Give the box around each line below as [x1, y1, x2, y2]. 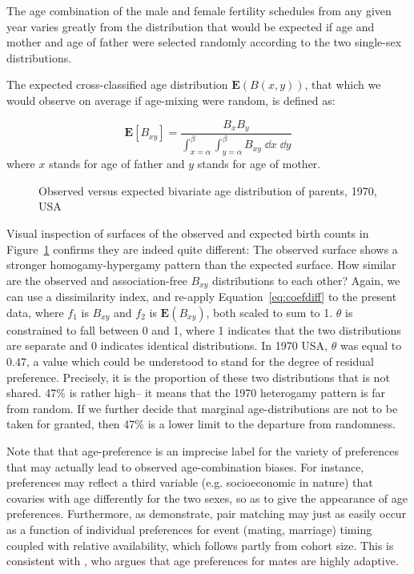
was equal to [340, 337, 402, 354]
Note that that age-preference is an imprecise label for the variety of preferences [6, 442, 400, 459]
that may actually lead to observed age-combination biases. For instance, [6, 458, 364, 475]
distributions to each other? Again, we [212, 271, 400, 288]
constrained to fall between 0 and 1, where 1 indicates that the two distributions [6, 321, 401, 338]
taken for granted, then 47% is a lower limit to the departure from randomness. [6, 415, 396, 432]
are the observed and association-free [6, 271, 187, 288]
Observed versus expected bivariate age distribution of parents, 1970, [38, 182, 377, 199]
